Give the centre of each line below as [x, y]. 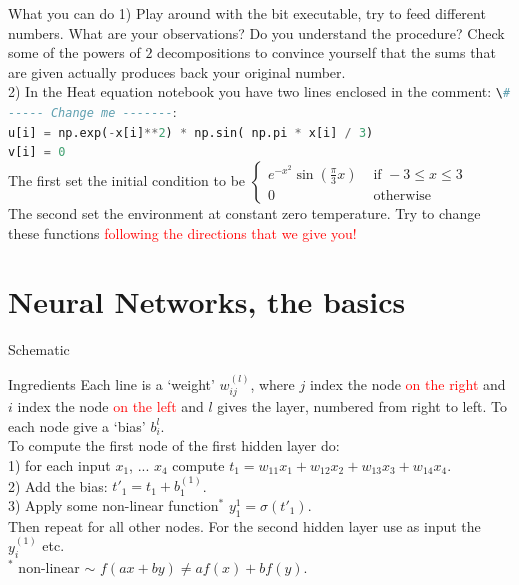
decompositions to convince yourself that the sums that [326, 52]
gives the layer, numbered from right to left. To [362, 406]
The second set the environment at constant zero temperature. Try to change [244, 213]
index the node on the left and [110, 406]
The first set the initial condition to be [127, 180]
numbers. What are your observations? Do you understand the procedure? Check [256, 32]
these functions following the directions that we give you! [182, 232]
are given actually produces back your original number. [177, 71]
